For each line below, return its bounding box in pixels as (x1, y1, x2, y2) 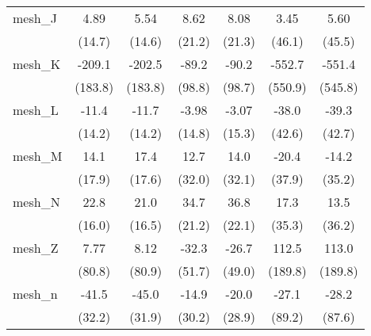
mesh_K (13, 55, 61, 73)
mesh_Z (13, 239, 59, 257)
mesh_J (13, 9, 57, 27)
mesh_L (13, 101, 59, 119)
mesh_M (13, 147, 63, 165)
